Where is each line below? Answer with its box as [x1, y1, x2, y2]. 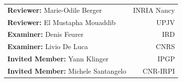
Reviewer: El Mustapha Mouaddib [7, 17, 116, 27]
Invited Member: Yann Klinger [7, 54, 109, 64]
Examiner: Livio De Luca [7, 41, 88, 52]
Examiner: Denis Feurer [7, 29, 84, 39]
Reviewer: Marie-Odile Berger [7, 4, 102, 15]
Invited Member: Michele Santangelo [7, 65, 126, 76]
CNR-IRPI [142, 65, 175, 76]
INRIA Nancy [133, 4, 175, 15]
